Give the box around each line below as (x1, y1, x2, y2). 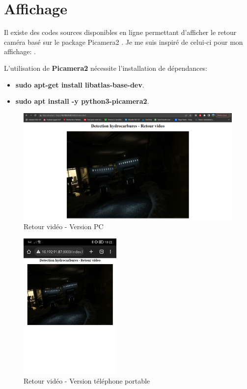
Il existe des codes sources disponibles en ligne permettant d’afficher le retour (4, 27, 237, 37)
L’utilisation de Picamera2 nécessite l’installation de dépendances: (4, 62, 207, 73)
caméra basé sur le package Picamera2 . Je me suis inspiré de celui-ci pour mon (4, 36, 243, 47)
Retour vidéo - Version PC (24, 221, 104, 232)
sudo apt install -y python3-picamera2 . (15, 96, 149, 106)
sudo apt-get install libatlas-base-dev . (15, 79, 144, 90)
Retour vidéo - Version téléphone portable (24, 376, 150, 386)
